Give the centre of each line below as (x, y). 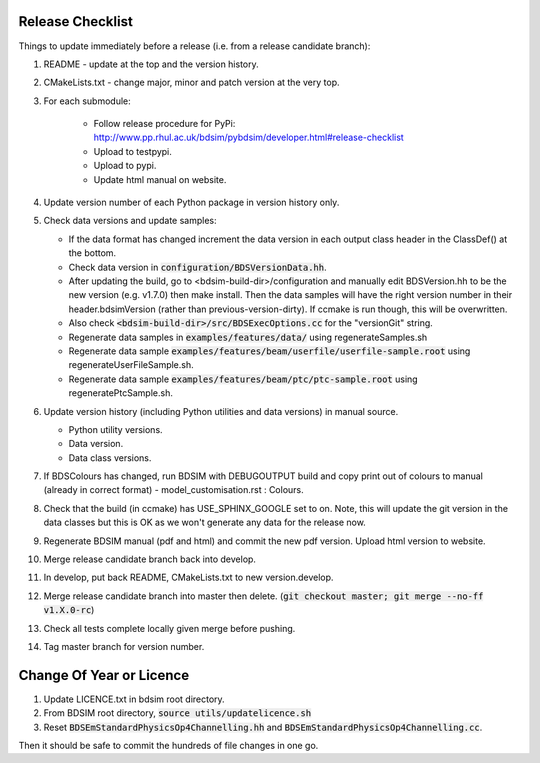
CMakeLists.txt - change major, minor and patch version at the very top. (191, 82)
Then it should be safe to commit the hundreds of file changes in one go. (168, 746)
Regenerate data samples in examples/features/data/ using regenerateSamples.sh (248, 337)
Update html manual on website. (160, 179)
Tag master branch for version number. (124, 646)
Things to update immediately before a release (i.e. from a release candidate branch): (194, 46)
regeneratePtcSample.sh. (121, 393)
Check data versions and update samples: (130, 221)
